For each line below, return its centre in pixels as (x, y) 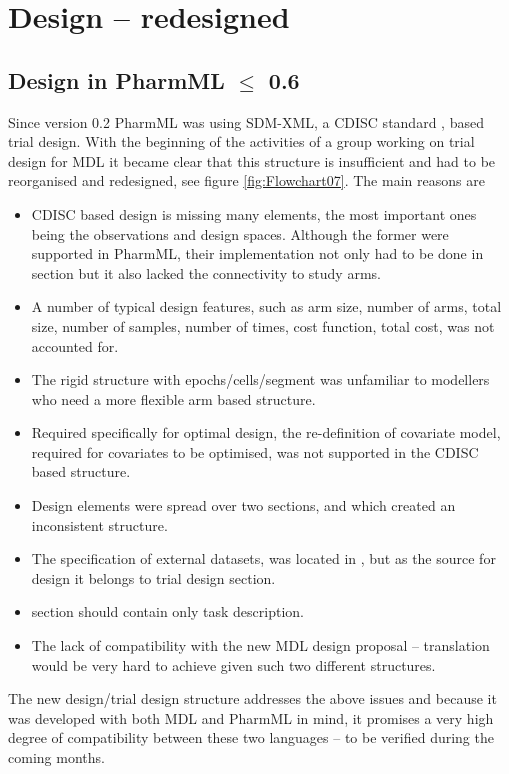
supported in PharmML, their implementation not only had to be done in (257, 253)
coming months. (56, 757)
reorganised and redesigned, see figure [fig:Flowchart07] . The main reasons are (246, 180)
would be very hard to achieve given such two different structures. (233, 664)
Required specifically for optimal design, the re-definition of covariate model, (266, 432)
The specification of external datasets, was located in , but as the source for (263, 558)
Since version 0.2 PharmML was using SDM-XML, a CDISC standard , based (246, 121)
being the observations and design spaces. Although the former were (240, 233)
